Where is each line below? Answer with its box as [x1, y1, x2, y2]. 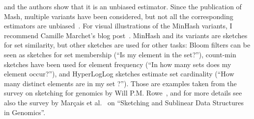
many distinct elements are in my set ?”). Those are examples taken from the [4, 78, 237, 88]
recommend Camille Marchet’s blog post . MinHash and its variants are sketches [4, 30, 248, 40]
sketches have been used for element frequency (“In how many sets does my [4, 59, 231, 69]
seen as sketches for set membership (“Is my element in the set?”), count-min [4, 49, 236, 59]
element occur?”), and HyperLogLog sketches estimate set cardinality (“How [4, 69, 234, 79]
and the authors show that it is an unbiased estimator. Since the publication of [4, 1, 242, 11]
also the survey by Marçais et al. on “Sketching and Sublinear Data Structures [4, 97, 244, 107]
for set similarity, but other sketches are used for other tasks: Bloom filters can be [4, 40, 251, 50]
